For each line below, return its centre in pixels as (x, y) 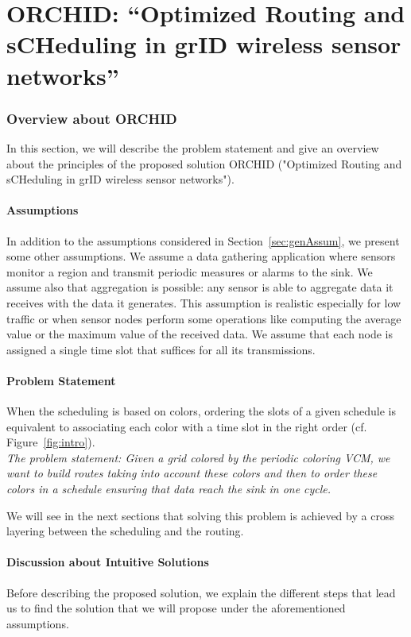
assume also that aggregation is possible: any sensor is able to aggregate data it (200, 287)
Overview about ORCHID (92, 118)
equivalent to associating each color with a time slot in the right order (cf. (187, 426)
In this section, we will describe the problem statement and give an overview (193, 147)
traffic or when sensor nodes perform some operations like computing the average (204, 318)
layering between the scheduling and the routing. (125, 531)
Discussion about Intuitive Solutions (108, 562)
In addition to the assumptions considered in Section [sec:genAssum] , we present (203, 240)
